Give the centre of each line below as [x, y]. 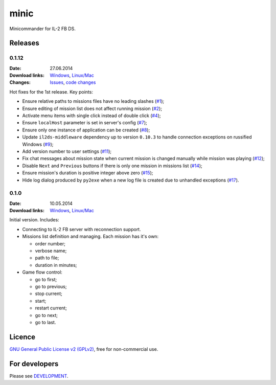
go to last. [45, 322]
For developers [34, 364]
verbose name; [51, 251]
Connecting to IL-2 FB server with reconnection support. [82, 229]
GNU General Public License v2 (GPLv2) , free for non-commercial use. [84, 349]
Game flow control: [42, 272]
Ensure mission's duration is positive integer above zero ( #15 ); [88, 173]
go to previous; [51, 287]
